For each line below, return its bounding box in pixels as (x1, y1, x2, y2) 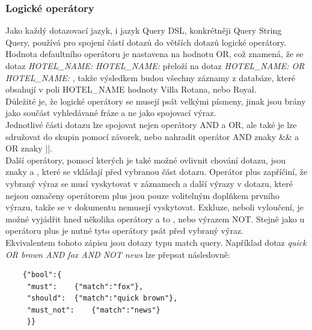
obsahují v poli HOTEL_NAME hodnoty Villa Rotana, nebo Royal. (5, 83, 257, 96)
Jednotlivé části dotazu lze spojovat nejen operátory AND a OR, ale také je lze (5, 118, 297, 130)
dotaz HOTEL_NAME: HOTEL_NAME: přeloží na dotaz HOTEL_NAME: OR (5, 60, 305, 72)
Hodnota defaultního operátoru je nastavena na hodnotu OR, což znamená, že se (5, 47, 304, 60)
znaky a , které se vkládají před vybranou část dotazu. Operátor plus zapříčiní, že (5, 165, 308, 178)
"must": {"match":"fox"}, (26, 282, 144, 291)
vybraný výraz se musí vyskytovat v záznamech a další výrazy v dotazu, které (5, 177, 293, 189)
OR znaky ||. (5, 142, 52, 154)
